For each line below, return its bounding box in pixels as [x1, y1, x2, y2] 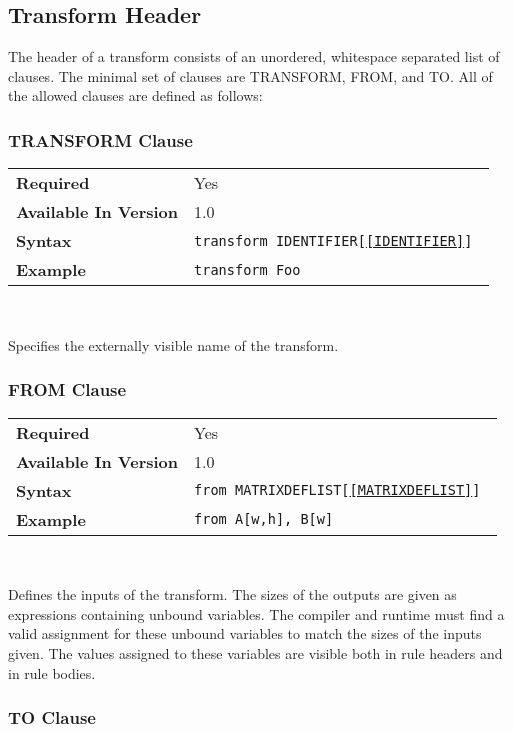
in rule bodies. [8, 662, 96, 683]
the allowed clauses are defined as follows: [8, 85, 263, 106]
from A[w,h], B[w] [194, 511, 334, 528]
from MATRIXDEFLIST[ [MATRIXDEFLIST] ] [194, 482, 481, 499]
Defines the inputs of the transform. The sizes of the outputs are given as [8, 584, 457, 605]
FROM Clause [8, 377, 127, 402]
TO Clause [8, 705, 96, 730]
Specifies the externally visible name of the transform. [8, 334, 339, 355]
